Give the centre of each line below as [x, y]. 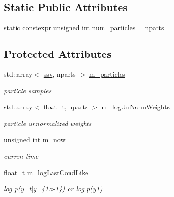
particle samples [28, 90]
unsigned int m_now [35, 139]
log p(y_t [18, 188]
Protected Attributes [58, 54]
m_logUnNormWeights [136, 107]
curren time [21, 155]
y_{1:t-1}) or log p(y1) [68, 188]
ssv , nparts [60, 74]
